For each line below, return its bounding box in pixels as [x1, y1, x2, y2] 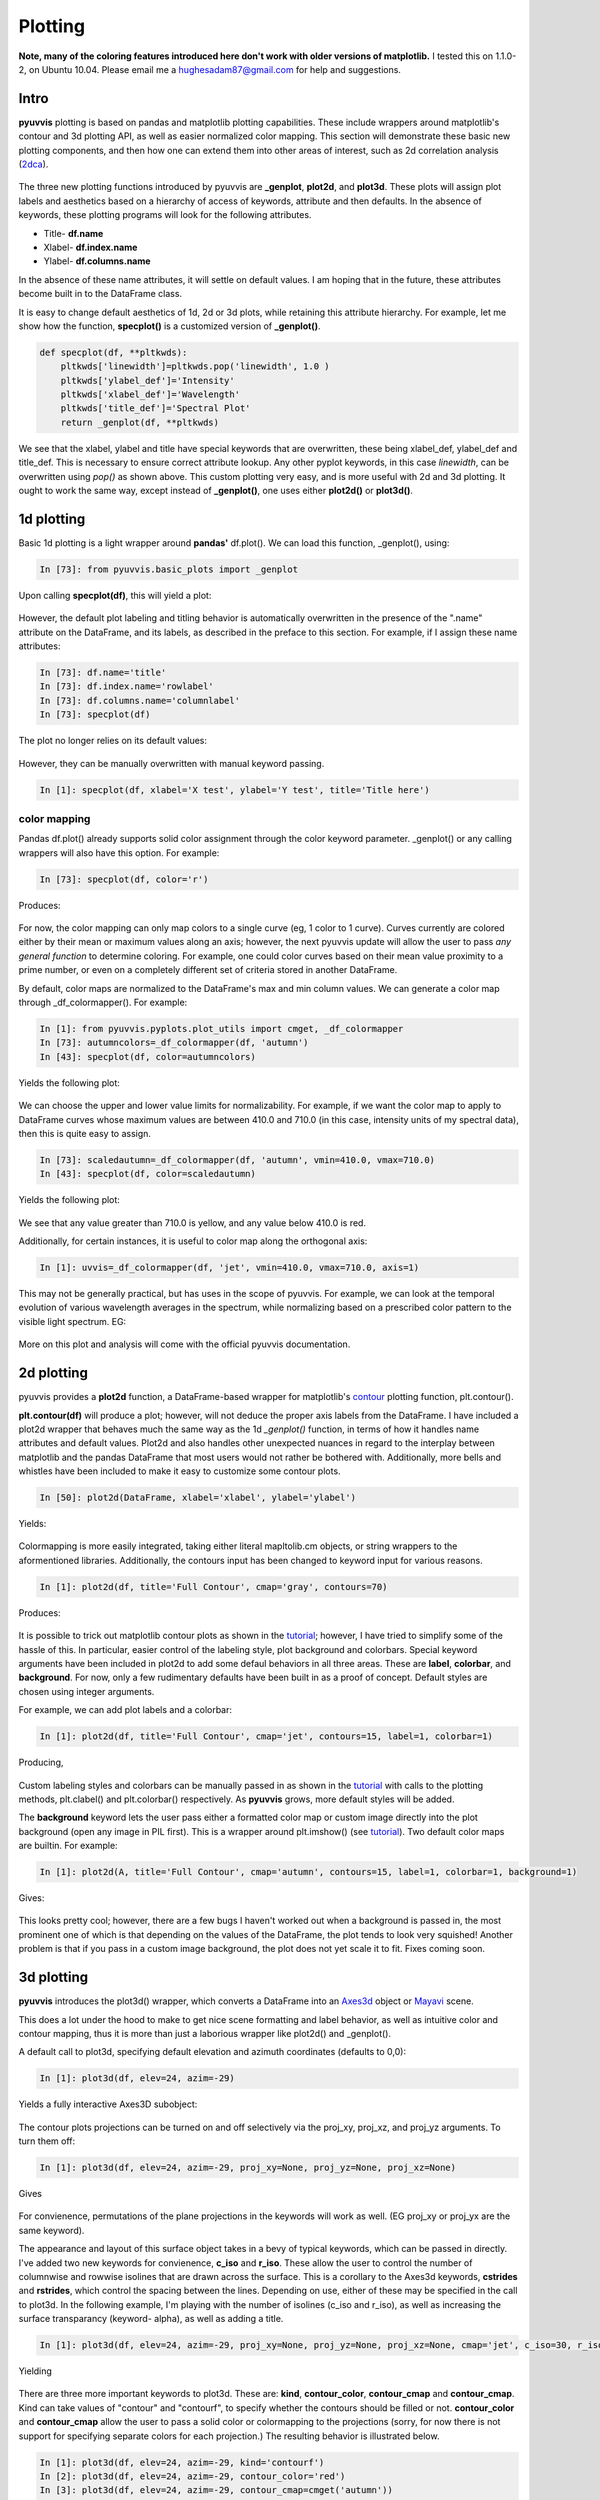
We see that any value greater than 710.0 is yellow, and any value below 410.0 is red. [18, 1216, 367, 1229]
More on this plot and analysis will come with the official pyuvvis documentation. [18, 1338, 351, 1350]
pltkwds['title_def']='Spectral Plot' [60, 403, 251, 414]
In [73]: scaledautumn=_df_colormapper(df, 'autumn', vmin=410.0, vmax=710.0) [39, 1154, 435, 1165]
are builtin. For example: [18, 1840, 119, 1852]
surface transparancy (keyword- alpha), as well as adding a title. [18, 2313, 284, 2325]
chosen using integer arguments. [18, 1685, 155, 1697]
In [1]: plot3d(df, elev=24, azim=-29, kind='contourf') [39, 2456, 325, 2468]
